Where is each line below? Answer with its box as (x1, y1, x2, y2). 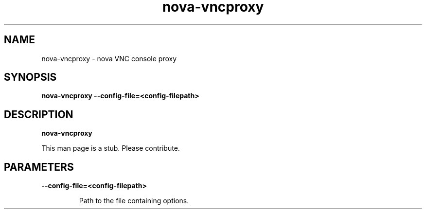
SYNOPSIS (4, 71, 57, 84)
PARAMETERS (4, 160, 74, 173)
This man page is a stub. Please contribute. (41, 144, 180, 153)
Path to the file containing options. (79, 196, 189, 205)
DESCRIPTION (4, 108, 73, 121)
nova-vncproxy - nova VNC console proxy (41, 54, 177, 63)
